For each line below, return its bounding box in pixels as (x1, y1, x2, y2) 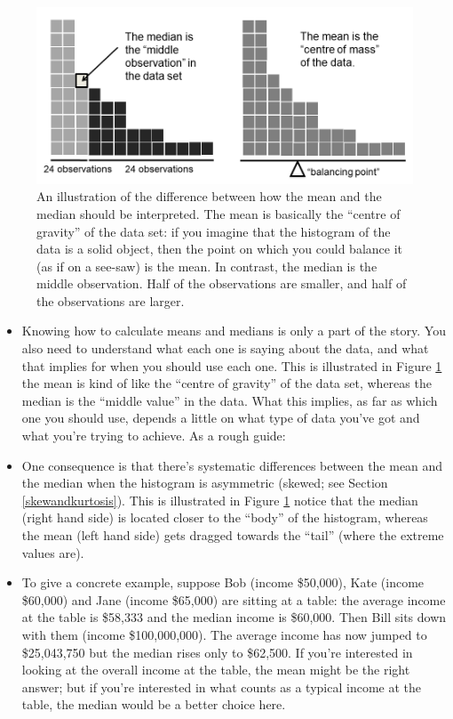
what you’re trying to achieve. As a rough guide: (21, 426, 286, 445)
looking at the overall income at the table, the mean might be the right (21, 660, 410, 679)
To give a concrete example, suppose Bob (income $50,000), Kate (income (21, 573, 425, 592)
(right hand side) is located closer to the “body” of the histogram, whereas (21, 508, 428, 527)
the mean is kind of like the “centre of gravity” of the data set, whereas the (21, 374, 432, 392)
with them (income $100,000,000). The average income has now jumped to (21, 625, 427, 643)
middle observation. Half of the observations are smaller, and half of (36, 274, 407, 293)
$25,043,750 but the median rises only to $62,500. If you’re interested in (21, 642, 413, 661)
